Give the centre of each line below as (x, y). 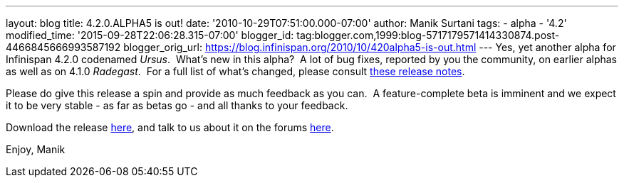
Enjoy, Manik (36, 149)
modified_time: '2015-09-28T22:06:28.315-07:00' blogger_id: (150, 35)
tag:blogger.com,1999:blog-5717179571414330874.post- (428, 35)
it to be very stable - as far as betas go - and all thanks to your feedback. (177, 105)
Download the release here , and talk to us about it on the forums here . (170, 127)
